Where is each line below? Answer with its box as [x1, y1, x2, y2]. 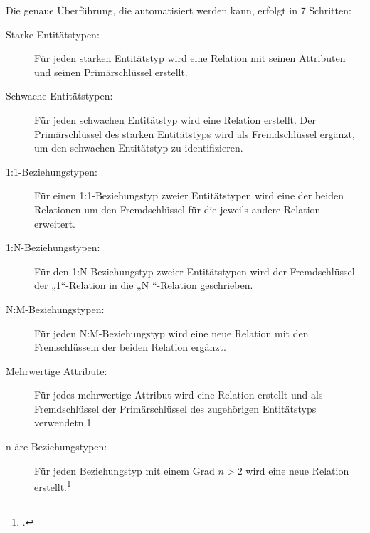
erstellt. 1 [34, 477, 71, 494]
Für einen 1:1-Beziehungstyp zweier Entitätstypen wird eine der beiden [34, 188, 344, 203]
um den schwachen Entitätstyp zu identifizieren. [34, 140, 243, 155]
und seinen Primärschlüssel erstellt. [34, 64, 188, 79]
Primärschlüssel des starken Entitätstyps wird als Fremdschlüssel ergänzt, [34, 126, 355, 141]
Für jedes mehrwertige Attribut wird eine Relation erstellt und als [34, 387, 323, 402]
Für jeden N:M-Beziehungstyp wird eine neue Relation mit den [34, 325, 309, 340]
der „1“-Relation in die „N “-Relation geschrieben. [34, 278, 253, 292]
